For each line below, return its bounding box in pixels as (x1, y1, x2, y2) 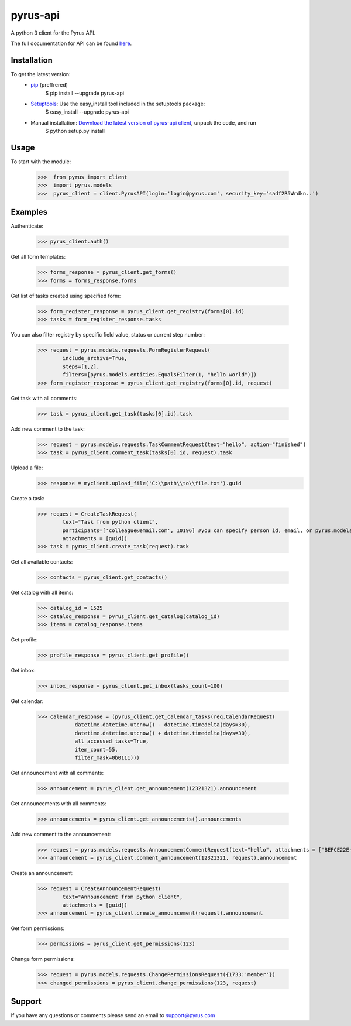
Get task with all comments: (11, 394, 78, 402)
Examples (11, 207, 48, 217)
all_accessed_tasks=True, (74, 738, 149, 744)
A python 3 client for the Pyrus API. (11, 29, 96, 36)
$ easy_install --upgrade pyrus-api (45, 108, 129, 115)
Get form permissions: (11, 925, 65, 932)
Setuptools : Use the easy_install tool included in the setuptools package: (30, 100, 205, 108)
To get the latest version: (11, 70, 71, 77)
